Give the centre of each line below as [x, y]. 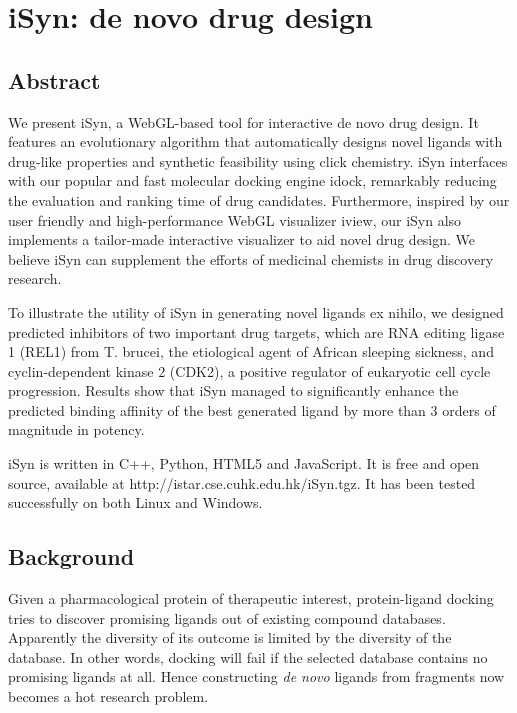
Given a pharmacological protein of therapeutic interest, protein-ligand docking [251, 598]
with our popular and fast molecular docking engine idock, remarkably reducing [252, 180]
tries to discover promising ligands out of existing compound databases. [227, 617]
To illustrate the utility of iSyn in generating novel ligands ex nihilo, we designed [256, 311]
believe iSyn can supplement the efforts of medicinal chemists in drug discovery [251, 258]
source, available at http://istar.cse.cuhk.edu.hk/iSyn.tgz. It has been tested [242, 482]
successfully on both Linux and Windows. [135, 502]
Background [71, 556]
